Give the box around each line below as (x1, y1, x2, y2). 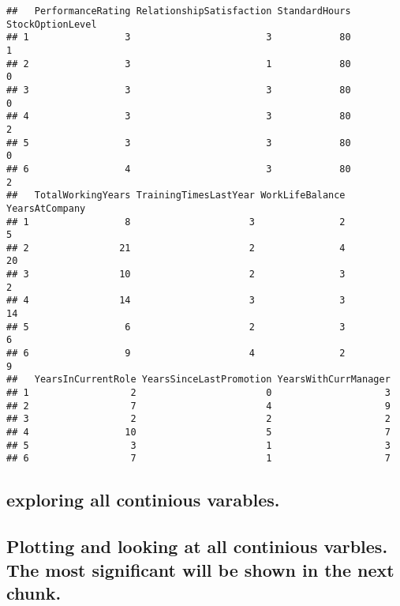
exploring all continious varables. (6, 487, 280, 512)
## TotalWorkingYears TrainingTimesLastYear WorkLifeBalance (6, 190, 346, 201)
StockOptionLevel (6, 18, 97, 30)
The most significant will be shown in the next (6, 557, 394, 582)
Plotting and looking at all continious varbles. (6, 534, 388, 559)
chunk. (6, 580, 62, 604)
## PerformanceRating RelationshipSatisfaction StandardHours (6, 6, 351, 17)
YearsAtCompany (6, 202, 86, 214)
